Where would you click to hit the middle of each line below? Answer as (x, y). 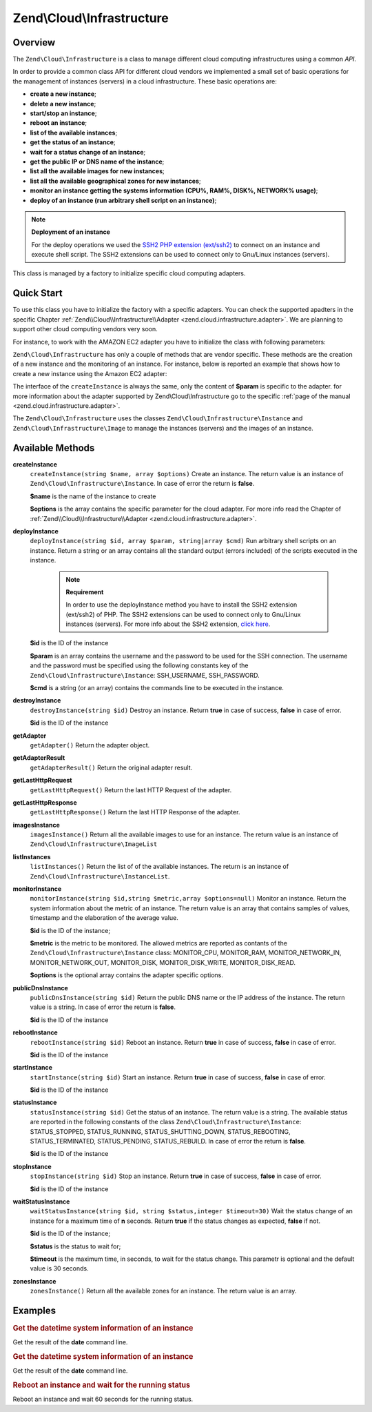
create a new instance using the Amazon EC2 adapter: (90, 373)
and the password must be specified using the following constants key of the (139, 665)
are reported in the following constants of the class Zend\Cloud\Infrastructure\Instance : (166, 1122)
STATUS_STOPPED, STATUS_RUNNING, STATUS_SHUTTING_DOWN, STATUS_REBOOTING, (160, 1131)
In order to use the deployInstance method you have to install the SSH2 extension (182, 605)
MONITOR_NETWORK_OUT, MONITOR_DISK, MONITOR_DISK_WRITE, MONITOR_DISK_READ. (163, 962)
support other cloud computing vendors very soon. (85, 329)
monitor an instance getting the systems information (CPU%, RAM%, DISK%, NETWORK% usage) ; (174, 190)
